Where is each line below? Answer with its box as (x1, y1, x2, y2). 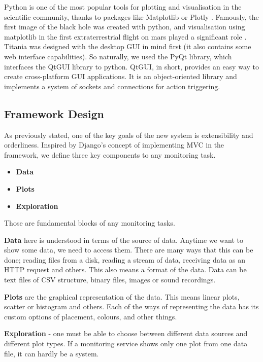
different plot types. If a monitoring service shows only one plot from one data (4, 338, 248, 349)
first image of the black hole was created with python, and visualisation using (4, 21, 245, 32)
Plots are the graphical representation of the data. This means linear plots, (4, 291, 240, 302)
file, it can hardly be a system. (4, 348, 99, 358)
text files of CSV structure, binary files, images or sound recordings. (4, 274, 216, 285)
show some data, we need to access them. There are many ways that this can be (4, 244, 253, 255)
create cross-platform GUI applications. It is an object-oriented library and (4, 71, 237, 82)
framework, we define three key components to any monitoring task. (4, 149, 216, 160)
